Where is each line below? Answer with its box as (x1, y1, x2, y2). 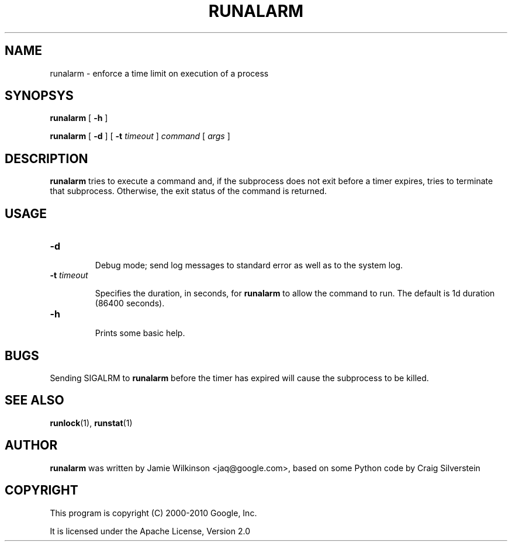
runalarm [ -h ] (50, 113, 108, 123)
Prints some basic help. (95, 328, 185, 338)
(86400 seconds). (95, 298, 165, 309)
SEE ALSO (5, 393, 64, 408)
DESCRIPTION (5, 151, 88, 166)
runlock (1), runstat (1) (50, 417, 133, 428)
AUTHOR (5, 438, 58, 453)
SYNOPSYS (5, 88, 74, 103)
